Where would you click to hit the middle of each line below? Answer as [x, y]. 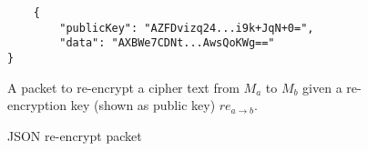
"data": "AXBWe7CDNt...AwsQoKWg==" [167, 43]
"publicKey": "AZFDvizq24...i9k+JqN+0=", [187, 28]
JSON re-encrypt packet [75, 135]
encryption [37, 105]
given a [322, 87]
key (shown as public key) [143, 105]
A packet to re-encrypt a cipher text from [123, 87]
